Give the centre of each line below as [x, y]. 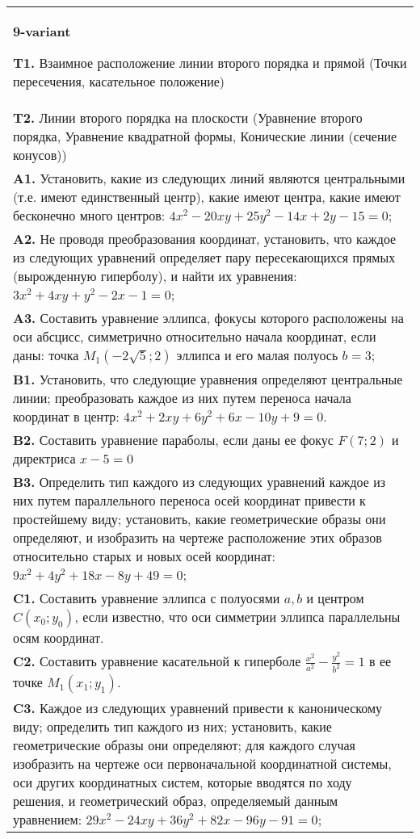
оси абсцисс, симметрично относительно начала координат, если [195, 336]
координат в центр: [66, 416]
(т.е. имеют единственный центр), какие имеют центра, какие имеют [207, 197]
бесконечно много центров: [89, 215]
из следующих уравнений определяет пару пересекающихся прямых [204, 257]
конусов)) [40, 155]
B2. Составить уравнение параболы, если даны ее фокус [173, 440]
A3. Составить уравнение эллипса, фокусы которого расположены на [208, 318]
